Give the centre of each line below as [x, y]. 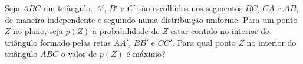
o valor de [79, 54]
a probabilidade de [126, 31]
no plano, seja [38, 31]
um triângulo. [68, 8]
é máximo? [146, 54]
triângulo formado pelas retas [58, 42]
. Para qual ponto [204, 42]
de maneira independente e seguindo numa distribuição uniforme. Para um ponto [151, 19]
